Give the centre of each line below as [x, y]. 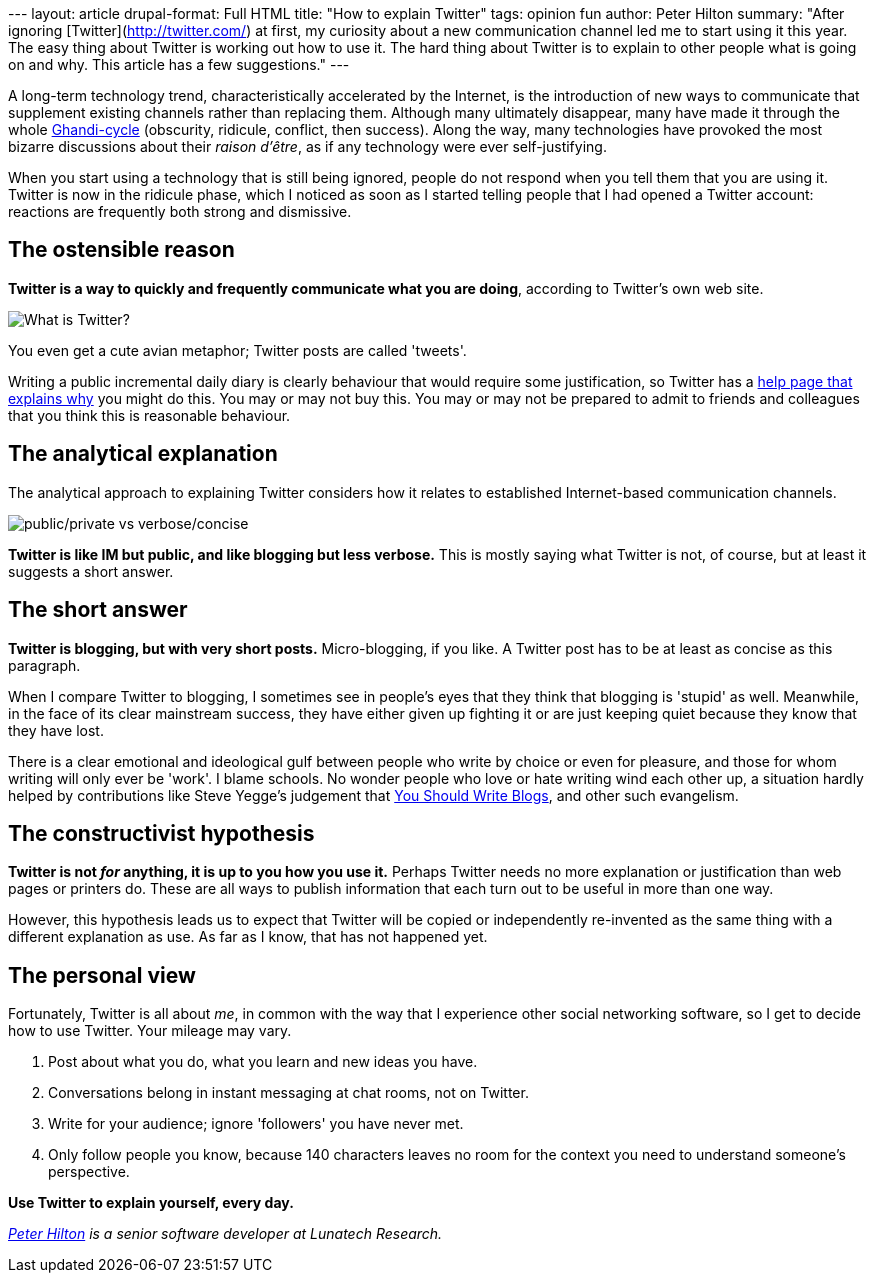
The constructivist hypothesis [161, 833]
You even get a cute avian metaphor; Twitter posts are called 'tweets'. [237, 350]
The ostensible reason [121, 250]
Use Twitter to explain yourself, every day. [151, 1203]
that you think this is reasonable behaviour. [149, 415]
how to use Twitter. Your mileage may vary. [150, 1031]
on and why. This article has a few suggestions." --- [179, 64]
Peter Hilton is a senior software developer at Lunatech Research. [225, 1234]
